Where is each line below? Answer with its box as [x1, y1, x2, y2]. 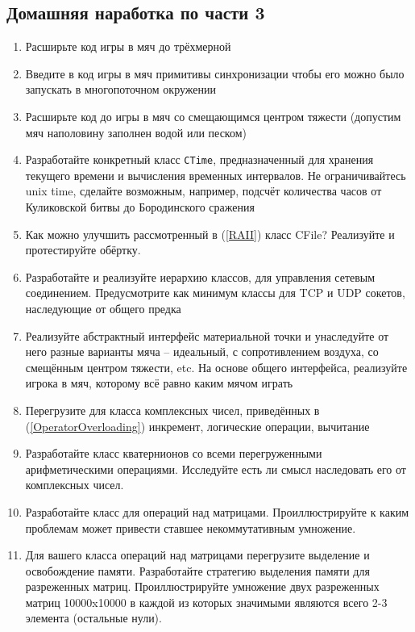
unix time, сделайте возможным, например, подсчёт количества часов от [25, 182, 382, 199]
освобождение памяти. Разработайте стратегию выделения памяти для [25, 562, 370, 579]
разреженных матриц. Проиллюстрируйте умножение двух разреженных [25, 578, 380, 595]
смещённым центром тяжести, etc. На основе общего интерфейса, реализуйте [25, 358, 408, 375]
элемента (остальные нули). [25, 609, 162, 626]
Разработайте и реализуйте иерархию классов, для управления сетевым [25, 268, 376, 285]
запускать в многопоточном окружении [25, 81, 216, 98]
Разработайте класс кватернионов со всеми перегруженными [25, 445, 322, 462]
